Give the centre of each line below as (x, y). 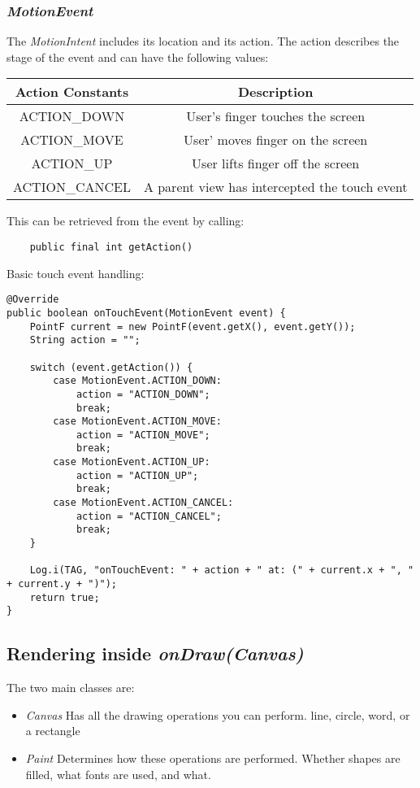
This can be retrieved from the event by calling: (126, 221)
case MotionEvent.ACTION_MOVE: (137, 422)
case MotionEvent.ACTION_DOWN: (137, 381)
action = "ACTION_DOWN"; (143, 394)
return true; (65, 597)
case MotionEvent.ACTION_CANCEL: (143, 503)
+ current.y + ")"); (62, 584)
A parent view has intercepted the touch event (275, 187)
